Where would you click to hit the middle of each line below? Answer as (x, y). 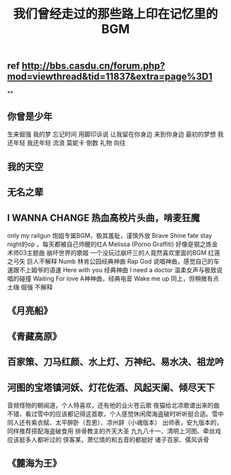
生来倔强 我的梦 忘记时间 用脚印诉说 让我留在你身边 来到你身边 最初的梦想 (112, 134)
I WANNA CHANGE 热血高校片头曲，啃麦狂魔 (103, 218)
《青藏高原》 (34, 336)
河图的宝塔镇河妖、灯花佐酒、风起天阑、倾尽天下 (111, 387)
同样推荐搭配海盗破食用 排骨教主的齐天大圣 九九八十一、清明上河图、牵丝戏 (114, 431)
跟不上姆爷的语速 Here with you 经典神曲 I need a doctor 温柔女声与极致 (115, 270)
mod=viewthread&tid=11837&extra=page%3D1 (110, 77)
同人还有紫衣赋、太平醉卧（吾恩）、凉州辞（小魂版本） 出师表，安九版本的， (115, 422)
